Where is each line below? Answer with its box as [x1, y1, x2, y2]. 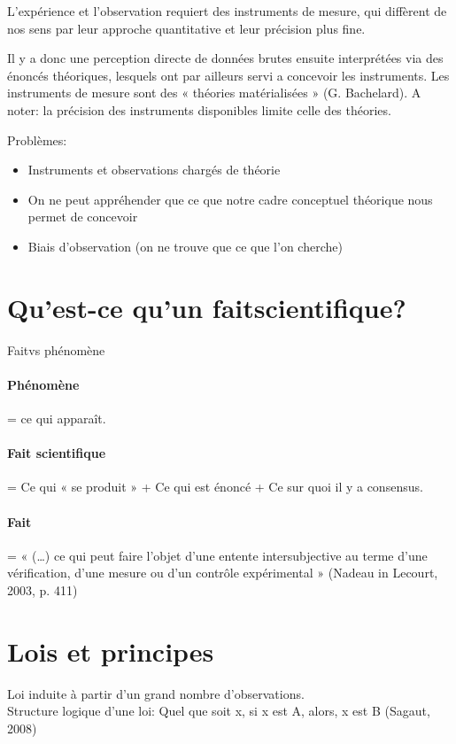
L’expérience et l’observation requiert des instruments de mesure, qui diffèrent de [7, 2, 447, 19]
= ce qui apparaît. [7, 409, 106, 428]
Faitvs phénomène [7, 340, 105, 359]
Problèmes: [7, 130, 67, 149]
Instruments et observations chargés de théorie [27, 160, 281, 179]
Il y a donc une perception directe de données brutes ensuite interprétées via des [7, 49, 444, 67]
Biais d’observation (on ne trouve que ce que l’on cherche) [27, 236, 343, 255]
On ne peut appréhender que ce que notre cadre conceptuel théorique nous [27, 190, 433, 208]
